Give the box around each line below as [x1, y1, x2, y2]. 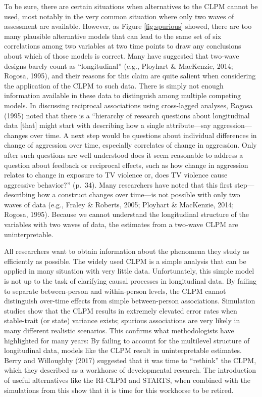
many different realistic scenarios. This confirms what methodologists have [4, 325, 234, 335]
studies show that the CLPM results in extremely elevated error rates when [4, 305, 237, 316]
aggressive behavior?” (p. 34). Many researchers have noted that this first [4, 179, 232, 190]
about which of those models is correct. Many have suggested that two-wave [4, 50, 239, 61]
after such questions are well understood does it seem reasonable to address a [4, 149, 243, 160]
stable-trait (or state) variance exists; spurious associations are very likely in [4, 315, 240, 326]
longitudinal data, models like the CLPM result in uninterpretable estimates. [4, 345, 242, 356]
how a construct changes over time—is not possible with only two [37, 189, 240, 200]
